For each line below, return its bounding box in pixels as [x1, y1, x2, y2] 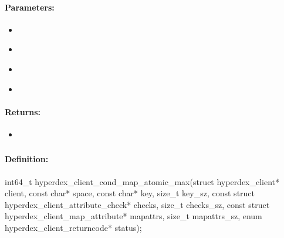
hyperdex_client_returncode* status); [5, 222, 142, 234]
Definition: [5, 153, 49, 165]
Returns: [5, 105, 41, 118]
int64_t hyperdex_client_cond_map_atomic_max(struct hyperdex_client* [5, 175, 280, 187]
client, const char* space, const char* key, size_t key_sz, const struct [5, 187, 255, 199]
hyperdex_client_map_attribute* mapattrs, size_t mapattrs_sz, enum [5, 210, 262, 222]
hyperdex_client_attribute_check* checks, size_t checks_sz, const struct [5, 198, 270, 210]
